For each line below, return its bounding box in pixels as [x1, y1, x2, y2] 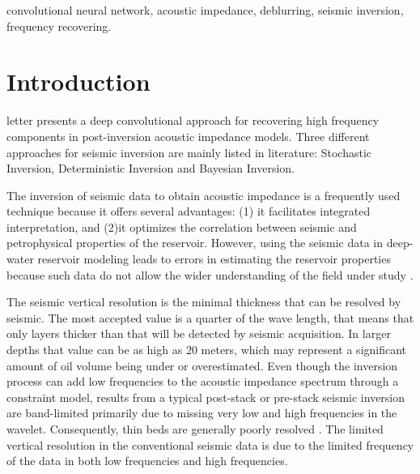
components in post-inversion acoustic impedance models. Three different [6, 127, 370, 144]
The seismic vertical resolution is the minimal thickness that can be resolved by [6, 293, 401, 310]
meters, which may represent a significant [201, 341, 407, 358]
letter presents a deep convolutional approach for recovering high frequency [6, 112, 380, 129]
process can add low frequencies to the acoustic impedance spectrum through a [6, 373, 399, 390]
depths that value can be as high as [6, 341, 183, 358]
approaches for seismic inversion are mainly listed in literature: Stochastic [6, 143, 372, 160]
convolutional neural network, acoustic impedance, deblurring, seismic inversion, [6, 2, 404, 18]
